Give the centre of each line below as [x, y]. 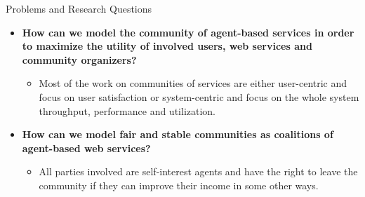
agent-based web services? [86, 148]
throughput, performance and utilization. [127, 110]
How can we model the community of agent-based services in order [188, 32]
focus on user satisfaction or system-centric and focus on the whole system [199, 96]
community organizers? [79, 59]
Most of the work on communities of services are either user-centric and [193, 83]
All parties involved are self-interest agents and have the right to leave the [198, 171]
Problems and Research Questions [79, 8]
